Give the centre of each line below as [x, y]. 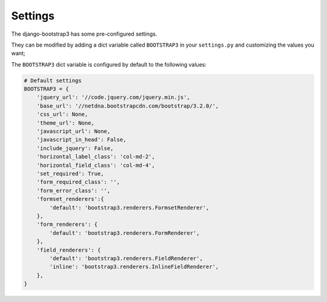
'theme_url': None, [66, 123]
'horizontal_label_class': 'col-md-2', [96, 157]
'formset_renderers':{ [70, 199]
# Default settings [53, 80]
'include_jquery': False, [75, 148]
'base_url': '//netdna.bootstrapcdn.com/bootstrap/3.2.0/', [128, 106]
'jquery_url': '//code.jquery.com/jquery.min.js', [113, 97]
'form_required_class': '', [78, 182]
